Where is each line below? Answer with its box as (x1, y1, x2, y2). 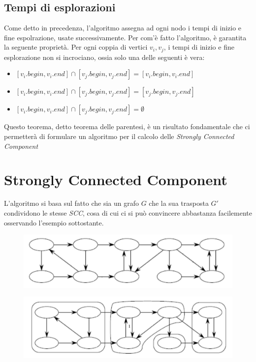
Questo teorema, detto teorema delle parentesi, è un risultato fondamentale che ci (4, 121, 250, 132)
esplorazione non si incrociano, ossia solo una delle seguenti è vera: (4, 52, 205, 62)
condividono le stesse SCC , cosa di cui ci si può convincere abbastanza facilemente (4, 207, 252, 218)
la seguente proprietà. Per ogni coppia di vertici (4, 42, 148, 52)
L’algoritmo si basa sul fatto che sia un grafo (4, 198, 139, 208)
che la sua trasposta (149, 198, 209, 208)
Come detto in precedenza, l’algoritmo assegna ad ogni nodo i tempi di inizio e (4, 23, 242, 33)
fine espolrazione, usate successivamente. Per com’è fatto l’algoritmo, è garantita (4, 32, 247, 42)
